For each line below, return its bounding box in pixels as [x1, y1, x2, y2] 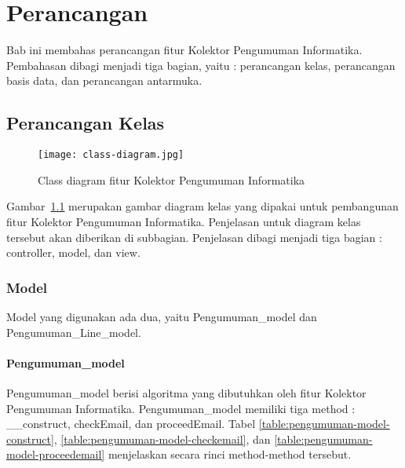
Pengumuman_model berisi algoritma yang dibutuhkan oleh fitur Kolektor [6, 384, 367, 400]
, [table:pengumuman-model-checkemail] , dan [53, 430, 271, 447]
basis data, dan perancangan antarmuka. [6, 72, 202, 89]
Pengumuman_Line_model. [6, 324, 141, 340]
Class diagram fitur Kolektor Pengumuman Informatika [38, 171, 305, 188]
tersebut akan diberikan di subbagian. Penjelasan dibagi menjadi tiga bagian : [6, 229, 382, 245]
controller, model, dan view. [6, 244, 140, 261]
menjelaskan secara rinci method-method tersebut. [108, 446, 352, 463]
